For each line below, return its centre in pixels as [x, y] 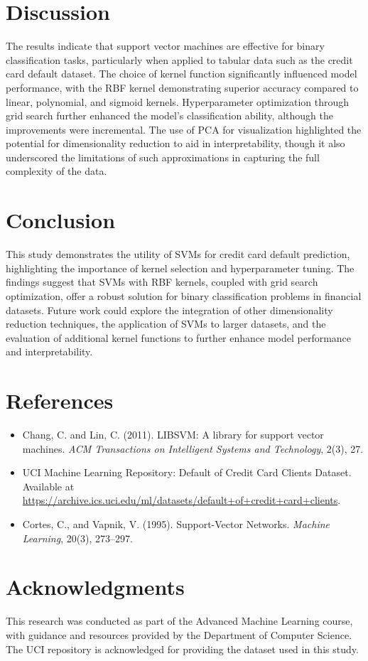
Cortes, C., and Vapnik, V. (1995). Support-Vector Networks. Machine [176, 524]
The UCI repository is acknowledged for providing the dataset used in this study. [182, 649]
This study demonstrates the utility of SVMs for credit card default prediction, [178, 254]
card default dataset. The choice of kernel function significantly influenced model [182, 74]
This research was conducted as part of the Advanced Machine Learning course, [179, 621]
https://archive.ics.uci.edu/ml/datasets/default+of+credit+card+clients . [182, 500]
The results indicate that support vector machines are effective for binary [165, 46]
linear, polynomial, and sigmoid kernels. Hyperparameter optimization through [178, 101]
